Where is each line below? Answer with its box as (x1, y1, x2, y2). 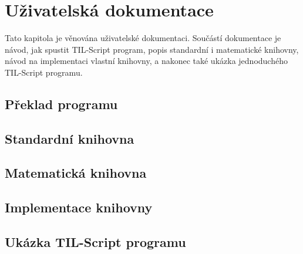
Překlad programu (5, 94, 118, 113)
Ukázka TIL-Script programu (5, 233, 186, 251)
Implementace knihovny (5, 198, 153, 216)
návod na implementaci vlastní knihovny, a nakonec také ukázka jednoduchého (5, 55, 288, 67)
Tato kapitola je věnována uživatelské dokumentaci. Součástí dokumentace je (5, 32, 281, 44)
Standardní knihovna (5, 129, 134, 147)
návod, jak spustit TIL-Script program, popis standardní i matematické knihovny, (5, 43, 299, 55)
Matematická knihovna (5, 164, 147, 182)
